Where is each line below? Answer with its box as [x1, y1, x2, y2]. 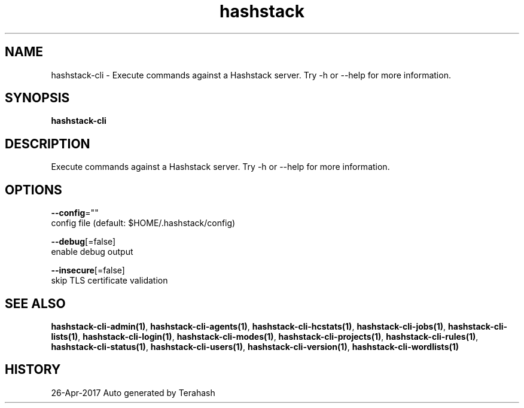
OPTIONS [5, 182, 62, 197]
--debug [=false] [51, 236, 116, 247]
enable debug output [51, 246, 133, 257]
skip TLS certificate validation [51, 275, 168, 286]
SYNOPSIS [5, 90, 70, 106]
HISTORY [5, 362, 61, 377]
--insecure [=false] [51, 265, 125, 276]
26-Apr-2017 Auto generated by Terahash [51, 387, 215, 398]
